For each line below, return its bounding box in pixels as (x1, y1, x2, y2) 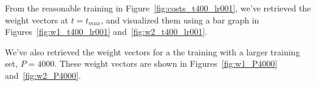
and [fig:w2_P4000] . (5, 69, 81, 81)
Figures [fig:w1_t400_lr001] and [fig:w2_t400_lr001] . (5, 25, 207, 38)
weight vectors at (5, 13, 69, 26)
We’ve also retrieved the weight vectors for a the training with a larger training (5, 45, 300, 58)
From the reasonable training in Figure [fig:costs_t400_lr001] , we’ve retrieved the (5, 2, 311, 14)
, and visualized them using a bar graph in (100, 13, 259, 26)
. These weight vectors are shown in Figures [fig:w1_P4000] (54, 57, 278, 70)
